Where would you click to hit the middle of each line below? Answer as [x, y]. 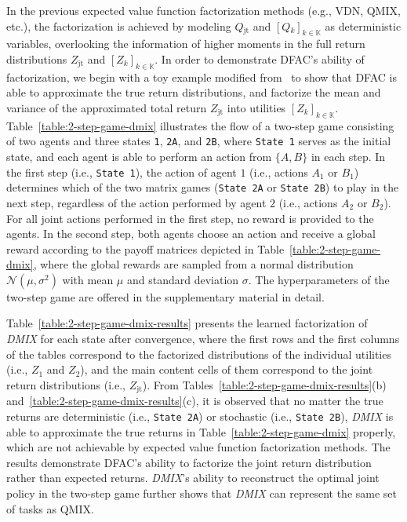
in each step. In [348, 157]
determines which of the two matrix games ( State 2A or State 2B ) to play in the [203, 187]
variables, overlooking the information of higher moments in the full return [186, 44]
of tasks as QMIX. [50, 508]
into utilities [256, 107]
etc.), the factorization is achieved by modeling [119, 26]
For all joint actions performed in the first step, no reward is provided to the [190, 218]
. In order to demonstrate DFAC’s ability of [260, 58]
